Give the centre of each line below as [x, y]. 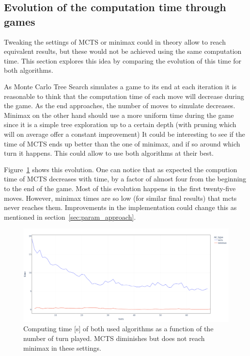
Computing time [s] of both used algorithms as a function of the [118, 329]
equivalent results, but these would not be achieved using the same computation [123, 51]
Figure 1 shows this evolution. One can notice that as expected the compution [121, 169]
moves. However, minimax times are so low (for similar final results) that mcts [120, 198]
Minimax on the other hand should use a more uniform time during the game [119, 115]
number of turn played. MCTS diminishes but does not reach [114, 338]
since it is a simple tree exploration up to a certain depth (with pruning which [120, 124]
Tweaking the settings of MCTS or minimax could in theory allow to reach [115, 41]
